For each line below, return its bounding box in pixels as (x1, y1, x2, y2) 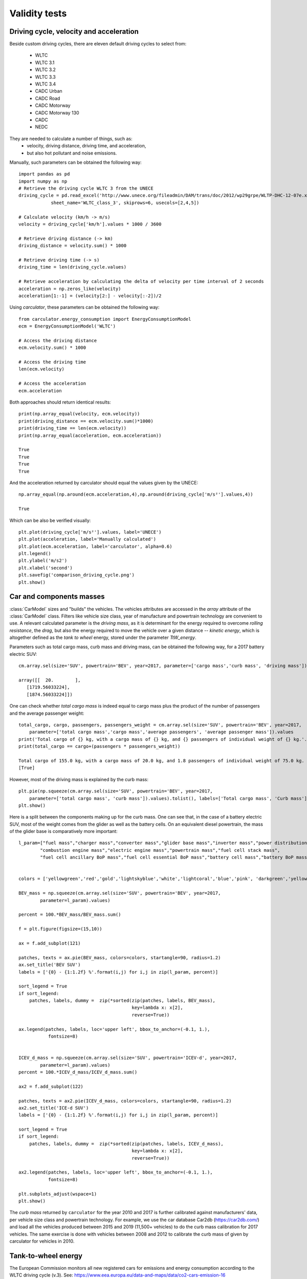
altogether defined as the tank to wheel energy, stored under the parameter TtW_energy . (9, 634, 196, 641)
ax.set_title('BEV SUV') (18, 962, 81, 968)
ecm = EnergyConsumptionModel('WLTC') (18, 323, 116, 329)
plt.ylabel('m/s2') (18, 558, 68, 564)
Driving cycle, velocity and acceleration (9, 27, 139, 36)
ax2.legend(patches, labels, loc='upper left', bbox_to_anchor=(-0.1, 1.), (18, 1170, 213, 1175)
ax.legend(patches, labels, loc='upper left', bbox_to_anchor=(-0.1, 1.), (18, 1026, 210, 1032)
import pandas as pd (18, 171, 70, 177)
